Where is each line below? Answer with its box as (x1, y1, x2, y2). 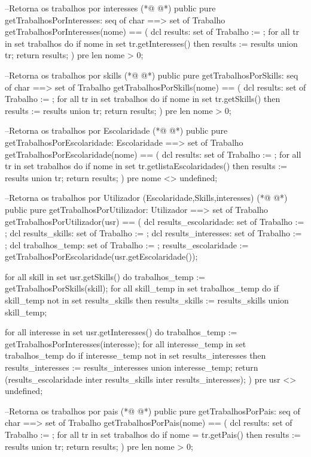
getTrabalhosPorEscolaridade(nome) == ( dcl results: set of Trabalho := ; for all (5, 148, 301, 160)
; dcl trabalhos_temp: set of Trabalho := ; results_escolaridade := (5, 238, 249, 251)
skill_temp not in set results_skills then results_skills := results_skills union (5, 294, 289, 306)
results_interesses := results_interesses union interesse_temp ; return (5, 361, 258, 374)
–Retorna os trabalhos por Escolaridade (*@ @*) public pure (5, 124, 228, 137)
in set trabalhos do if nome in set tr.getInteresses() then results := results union (5, 37, 298, 49)
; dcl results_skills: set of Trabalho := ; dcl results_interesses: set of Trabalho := (5, 227, 302, 239)
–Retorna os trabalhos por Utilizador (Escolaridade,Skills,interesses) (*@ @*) (5, 191, 288, 204)
